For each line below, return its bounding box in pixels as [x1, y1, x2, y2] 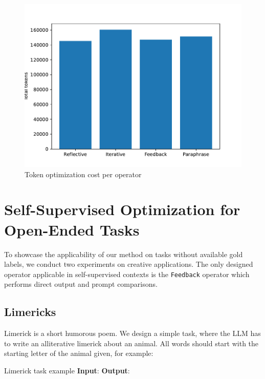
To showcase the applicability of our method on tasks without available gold [4, 248, 243, 259]
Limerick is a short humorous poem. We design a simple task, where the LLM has [4, 328, 261, 339]
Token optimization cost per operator [25, 169, 142, 179]
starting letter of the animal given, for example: [4, 348, 153, 359]
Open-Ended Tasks [4, 219, 140, 240]
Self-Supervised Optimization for [4, 199, 240, 220]
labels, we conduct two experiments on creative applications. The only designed [4, 259, 253, 269]
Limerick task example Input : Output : [4, 365, 130, 375]
